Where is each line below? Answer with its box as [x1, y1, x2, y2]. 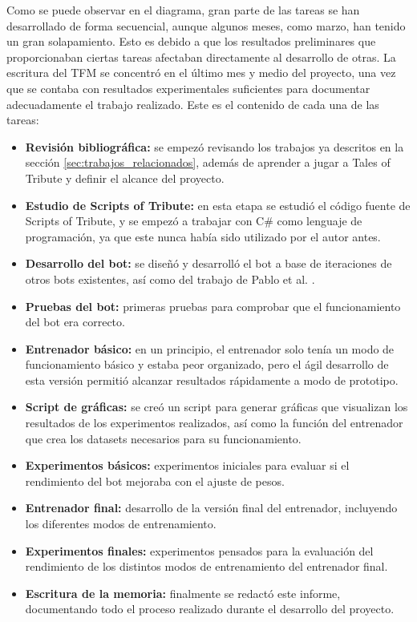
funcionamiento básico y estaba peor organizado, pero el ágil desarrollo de [25, 356, 389, 373]
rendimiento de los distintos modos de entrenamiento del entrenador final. [25, 558, 388, 575]
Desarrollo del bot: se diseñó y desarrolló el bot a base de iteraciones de [25, 255, 392, 272]
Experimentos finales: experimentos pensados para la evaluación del [25, 542, 374, 559]
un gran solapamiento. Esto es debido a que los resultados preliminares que [6, 33, 376, 50]
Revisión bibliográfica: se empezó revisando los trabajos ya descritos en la [25, 138, 404, 155]
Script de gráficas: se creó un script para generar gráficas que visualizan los [25, 398, 408, 415]
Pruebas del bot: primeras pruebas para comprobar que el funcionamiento [25, 297, 401, 314]
